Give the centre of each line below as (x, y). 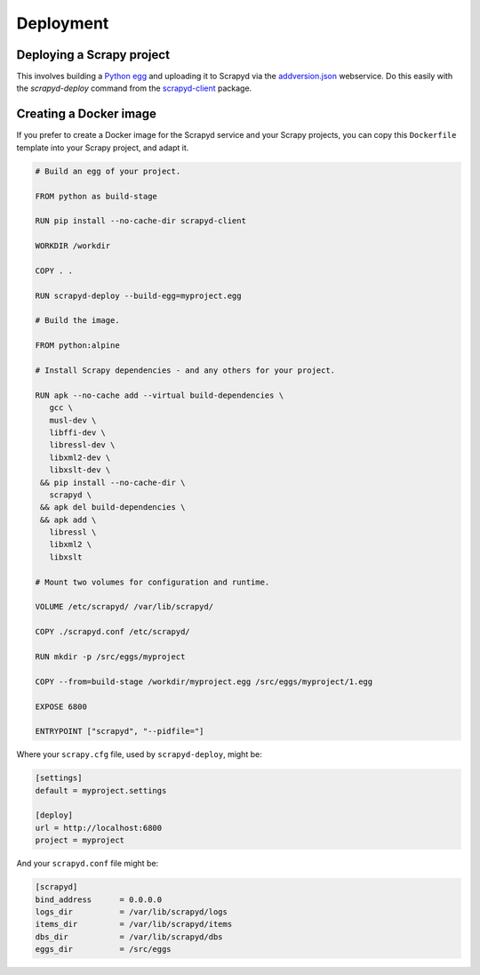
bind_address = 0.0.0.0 (99, 899)
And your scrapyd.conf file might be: (88, 864)
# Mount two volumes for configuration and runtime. (152, 582)
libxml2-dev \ (80, 457)
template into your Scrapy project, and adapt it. (103, 148)
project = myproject (80, 840)
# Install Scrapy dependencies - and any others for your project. (185, 370)
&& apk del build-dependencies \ (113, 508)
